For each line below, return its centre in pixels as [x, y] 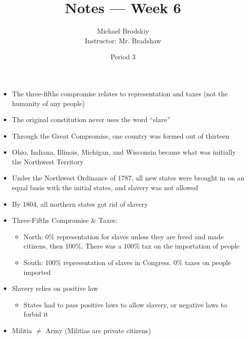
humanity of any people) [48, 103]
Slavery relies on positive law [55, 288]
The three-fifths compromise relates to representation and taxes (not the [120, 93]
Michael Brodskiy [123, 31]
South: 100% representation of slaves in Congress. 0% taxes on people [127, 262]
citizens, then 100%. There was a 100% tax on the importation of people [132, 246]
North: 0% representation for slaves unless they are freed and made [124, 236]
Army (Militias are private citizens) [98, 330]
